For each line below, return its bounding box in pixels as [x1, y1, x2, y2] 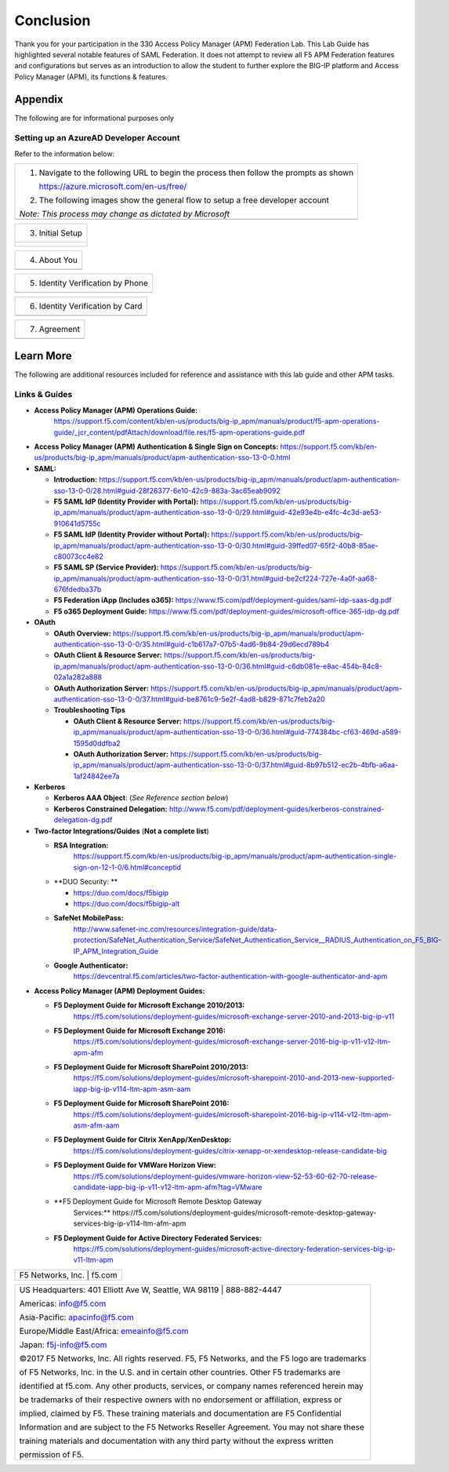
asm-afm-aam [73, 1120, 120, 1130]
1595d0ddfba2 [73, 738, 121, 748]
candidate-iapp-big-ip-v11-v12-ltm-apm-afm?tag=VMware [73, 1182, 263, 1192]
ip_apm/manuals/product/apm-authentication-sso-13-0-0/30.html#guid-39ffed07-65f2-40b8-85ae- [53, 541, 379, 550]
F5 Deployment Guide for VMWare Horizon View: [53, 1160, 217, 1170]
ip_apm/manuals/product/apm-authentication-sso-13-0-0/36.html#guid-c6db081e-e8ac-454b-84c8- [53, 661, 383, 671]
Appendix [14, 93, 63, 106]
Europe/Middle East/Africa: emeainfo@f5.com [19, 1325, 189, 1336]
